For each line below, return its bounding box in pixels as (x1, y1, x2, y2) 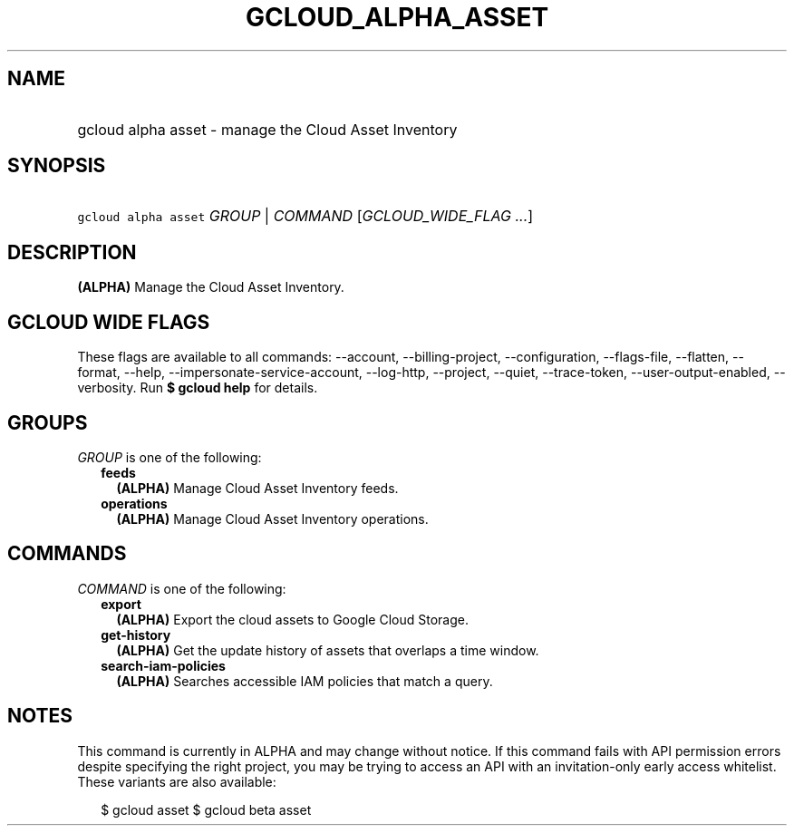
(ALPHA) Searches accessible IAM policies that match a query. (116, 673, 493, 689)
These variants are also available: (77, 773, 276, 789)
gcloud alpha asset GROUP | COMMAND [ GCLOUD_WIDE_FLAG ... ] (77, 207, 534, 226)
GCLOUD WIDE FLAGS (7, 310, 210, 334)
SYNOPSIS (7, 154, 106, 178)
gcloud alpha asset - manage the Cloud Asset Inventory (77, 120, 458, 139)
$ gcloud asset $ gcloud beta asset (101, 801, 312, 818)
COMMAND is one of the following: (77, 580, 286, 596)
